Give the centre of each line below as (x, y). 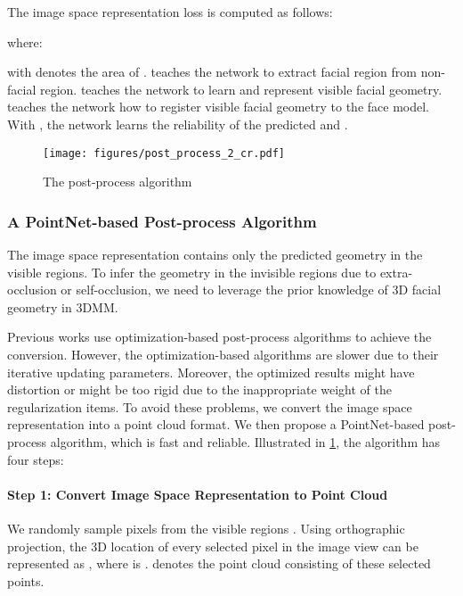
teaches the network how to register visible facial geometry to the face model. (218, 107)
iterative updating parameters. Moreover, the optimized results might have (211, 372)
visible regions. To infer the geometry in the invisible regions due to (192, 272)
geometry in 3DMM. (63, 306)
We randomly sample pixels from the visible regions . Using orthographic (206, 528)
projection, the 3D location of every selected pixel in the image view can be (213, 546)
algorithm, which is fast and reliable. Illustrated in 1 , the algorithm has (245, 441)
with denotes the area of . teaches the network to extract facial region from (212, 72)
